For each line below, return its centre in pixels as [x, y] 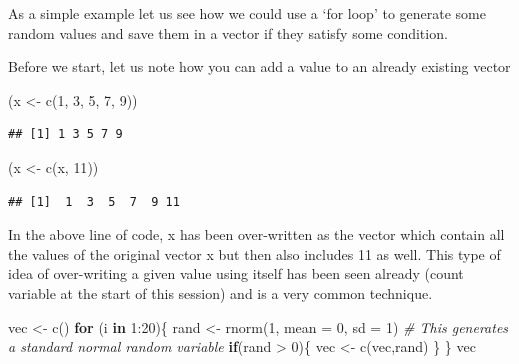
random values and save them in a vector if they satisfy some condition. [228, 32]
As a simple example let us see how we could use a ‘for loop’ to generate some [247, 13]
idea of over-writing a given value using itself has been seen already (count [236, 273]
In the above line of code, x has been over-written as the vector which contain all [256, 234]
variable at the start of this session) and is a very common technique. [220, 292]
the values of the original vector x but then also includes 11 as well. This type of [254, 253]
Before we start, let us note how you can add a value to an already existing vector [259, 66]
